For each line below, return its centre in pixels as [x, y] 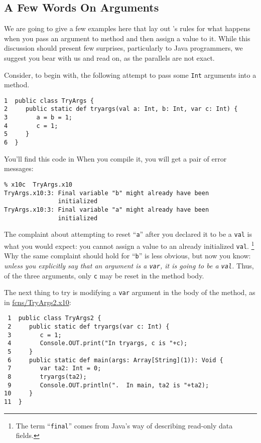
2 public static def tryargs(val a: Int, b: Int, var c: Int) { [121, 109]
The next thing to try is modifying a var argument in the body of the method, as [130, 292]
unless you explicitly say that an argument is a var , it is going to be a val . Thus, [129, 265]
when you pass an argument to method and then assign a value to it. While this [127, 38]
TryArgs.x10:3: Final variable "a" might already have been [107, 209]
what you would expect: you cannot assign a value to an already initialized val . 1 [129, 245]
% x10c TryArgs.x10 [38, 184]
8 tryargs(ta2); [47, 377]
